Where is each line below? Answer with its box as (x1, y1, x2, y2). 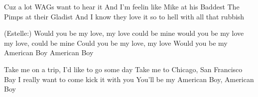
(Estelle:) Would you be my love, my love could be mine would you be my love (4, 28, 244, 38)
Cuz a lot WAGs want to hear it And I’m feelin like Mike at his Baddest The (4, 1, 240, 11)
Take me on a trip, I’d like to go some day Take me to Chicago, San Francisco (4, 64, 243, 74)
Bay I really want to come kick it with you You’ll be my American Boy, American (4, 74, 254, 84)
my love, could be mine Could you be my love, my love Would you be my (4, 37, 228, 48)
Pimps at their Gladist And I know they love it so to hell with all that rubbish (4, 11, 245, 21)
